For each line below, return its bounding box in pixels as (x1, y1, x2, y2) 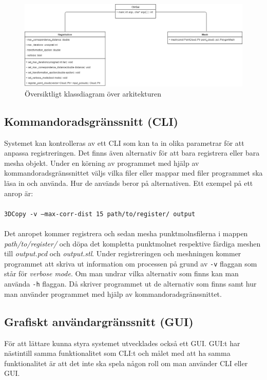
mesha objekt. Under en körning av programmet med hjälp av (4, 157, 199, 168)
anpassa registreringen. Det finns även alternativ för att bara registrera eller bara (4, 147, 260, 158)
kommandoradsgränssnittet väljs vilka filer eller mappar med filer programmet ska (4, 167, 263, 178)
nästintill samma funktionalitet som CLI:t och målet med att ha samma (4, 348, 231, 358)
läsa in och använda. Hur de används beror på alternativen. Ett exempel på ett (4, 178, 253, 188)
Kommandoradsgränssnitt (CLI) (4, 113, 178, 129)
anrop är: (4, 187, 33, 198)
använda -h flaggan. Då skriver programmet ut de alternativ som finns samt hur (4, 278, 257, 289)
